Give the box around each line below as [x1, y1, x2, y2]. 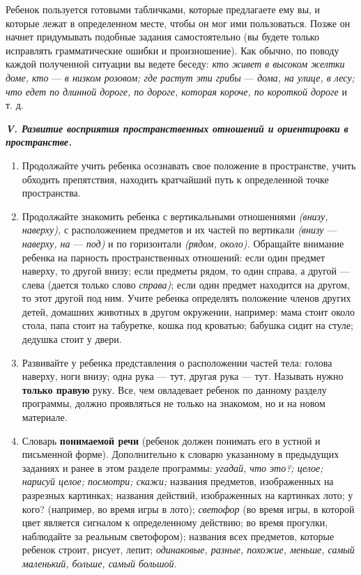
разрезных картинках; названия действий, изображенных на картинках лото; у [22, 488, 353, 502]
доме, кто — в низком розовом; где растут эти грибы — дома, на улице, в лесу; [6, 70, 355, 84]
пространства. [22, 185, 81, 200]
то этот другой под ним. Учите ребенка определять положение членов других [22, 291, 351, 305]
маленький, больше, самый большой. [22, 555, 177, 570]
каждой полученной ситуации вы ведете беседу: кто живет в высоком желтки [6, 56, 345, 71]
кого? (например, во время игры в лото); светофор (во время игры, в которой [22, 501, 355, 516]
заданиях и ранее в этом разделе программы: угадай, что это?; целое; [22, 460, 323, 475]
